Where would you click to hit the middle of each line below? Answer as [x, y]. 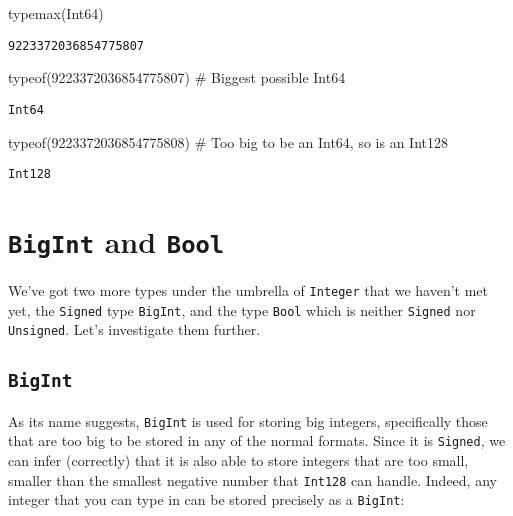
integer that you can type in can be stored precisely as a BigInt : [206, 499]
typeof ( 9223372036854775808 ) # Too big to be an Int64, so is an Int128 [228, 141]
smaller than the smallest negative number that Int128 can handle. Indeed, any [252, 479]
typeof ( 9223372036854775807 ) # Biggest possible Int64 [177, 77]
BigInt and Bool [116, 240]
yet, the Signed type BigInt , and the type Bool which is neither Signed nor [242, 309]
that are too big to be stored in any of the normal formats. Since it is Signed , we [257, 440]
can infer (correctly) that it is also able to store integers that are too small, [238, 460]
